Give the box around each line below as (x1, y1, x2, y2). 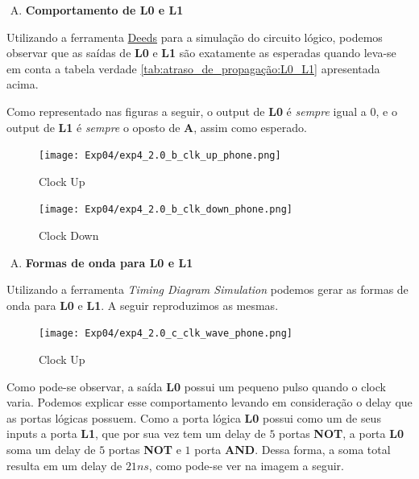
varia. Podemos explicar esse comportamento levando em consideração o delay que (6, 394, 413, 411)
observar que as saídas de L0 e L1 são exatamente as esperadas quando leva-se (6, 44, 396, 61)
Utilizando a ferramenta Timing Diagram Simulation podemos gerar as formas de (6, 281, 409, 298)
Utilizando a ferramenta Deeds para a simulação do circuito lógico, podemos (6, 28, 383, 45)
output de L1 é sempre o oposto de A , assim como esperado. (6, 118, 307, 135)
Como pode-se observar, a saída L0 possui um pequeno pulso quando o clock (6, 378, 386, 394)
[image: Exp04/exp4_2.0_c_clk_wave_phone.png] (39, 328, 292, 340)
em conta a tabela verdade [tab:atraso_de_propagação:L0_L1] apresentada (6, 60, 380, 76)
